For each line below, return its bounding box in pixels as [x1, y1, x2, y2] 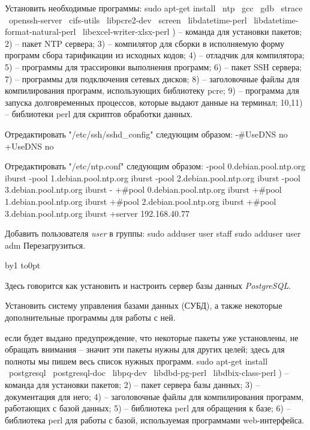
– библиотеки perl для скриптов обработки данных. [5, 107, 193, 120]
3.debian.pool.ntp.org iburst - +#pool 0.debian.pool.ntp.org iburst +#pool [5, 183, 282, 196]
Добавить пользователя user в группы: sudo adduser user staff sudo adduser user [5, 227, 301, 240]
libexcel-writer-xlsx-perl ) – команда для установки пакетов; [83, 25, 302, 38]
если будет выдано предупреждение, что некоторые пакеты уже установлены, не [5, 331, 299, 344]
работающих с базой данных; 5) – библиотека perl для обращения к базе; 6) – [5, 402, 291, 414]
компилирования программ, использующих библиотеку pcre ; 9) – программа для [5, 84, 299, 97]
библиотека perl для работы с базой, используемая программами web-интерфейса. [5, 413, 305, 426]
